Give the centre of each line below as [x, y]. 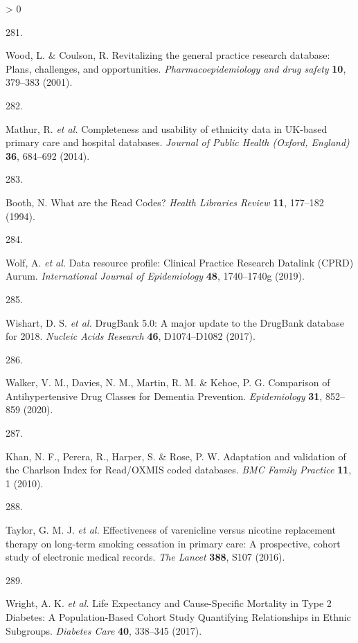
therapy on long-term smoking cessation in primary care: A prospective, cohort [173, 543]
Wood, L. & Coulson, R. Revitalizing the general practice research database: [168, 55]
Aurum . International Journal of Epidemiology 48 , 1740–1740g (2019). [155, 276]
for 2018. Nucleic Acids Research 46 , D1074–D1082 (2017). [131, 336]
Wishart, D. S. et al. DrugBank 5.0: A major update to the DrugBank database [175, 322]
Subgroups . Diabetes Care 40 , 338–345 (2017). [104, 630]
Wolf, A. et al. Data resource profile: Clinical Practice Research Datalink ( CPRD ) [180, 262]
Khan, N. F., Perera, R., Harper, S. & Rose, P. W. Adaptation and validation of [176, 456]
